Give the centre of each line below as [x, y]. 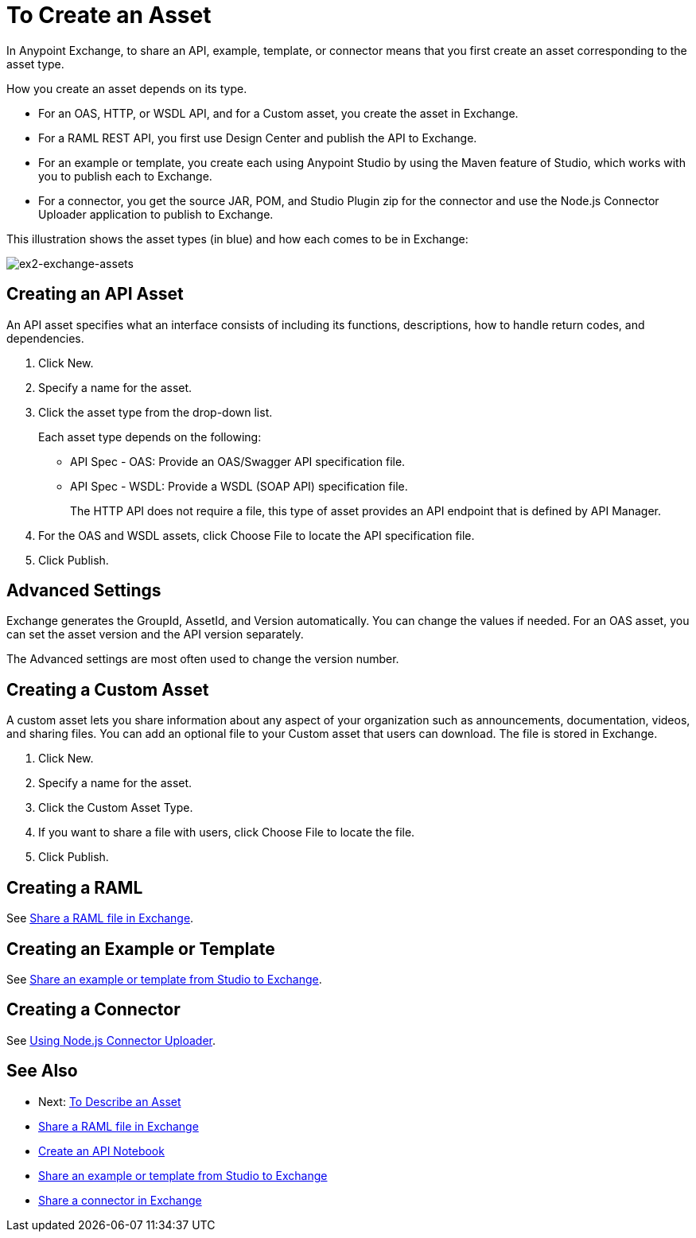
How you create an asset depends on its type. [127, 88]
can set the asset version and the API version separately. [155, 635]
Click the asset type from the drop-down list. [156, 412]
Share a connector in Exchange [120, 1200]
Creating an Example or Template [141, 949]
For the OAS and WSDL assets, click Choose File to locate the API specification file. [257, 535]
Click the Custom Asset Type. [116, 808]
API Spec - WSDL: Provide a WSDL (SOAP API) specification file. [239, 486]
